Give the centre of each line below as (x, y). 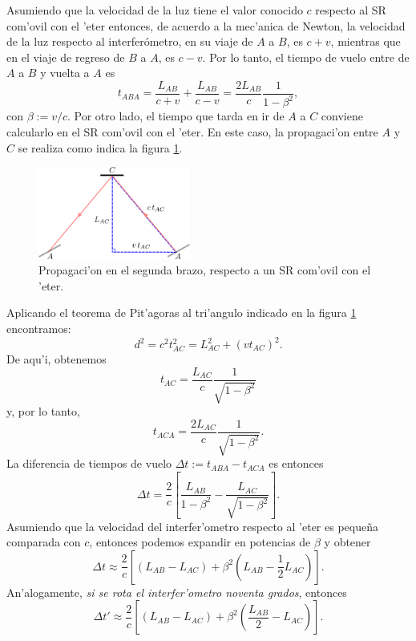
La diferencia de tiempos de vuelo (89, 463)
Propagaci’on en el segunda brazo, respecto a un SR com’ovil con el (205, 270)
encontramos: (39, 328)
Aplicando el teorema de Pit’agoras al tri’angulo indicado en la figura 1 (182, 312)
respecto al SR (351, 10)
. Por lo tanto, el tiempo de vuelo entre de (306, 57)
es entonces (296, 463)
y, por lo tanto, (43, 411)
